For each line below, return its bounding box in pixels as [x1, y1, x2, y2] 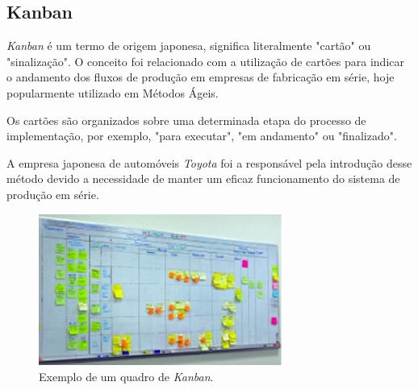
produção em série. [6, 185, 99, 202]
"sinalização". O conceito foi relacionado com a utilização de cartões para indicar [6, 52, 404, 69]
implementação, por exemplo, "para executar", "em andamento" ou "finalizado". [6, 127, 397, 144]
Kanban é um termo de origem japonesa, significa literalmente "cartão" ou [6, 37, 371, 54]
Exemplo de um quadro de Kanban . [39, 367, 214, 384]
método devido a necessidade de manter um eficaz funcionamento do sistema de [6, 170, 400, 187]
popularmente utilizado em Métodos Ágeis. [6, 84, 219, 101]
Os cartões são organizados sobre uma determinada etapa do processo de [6, 111, 366, 128]
